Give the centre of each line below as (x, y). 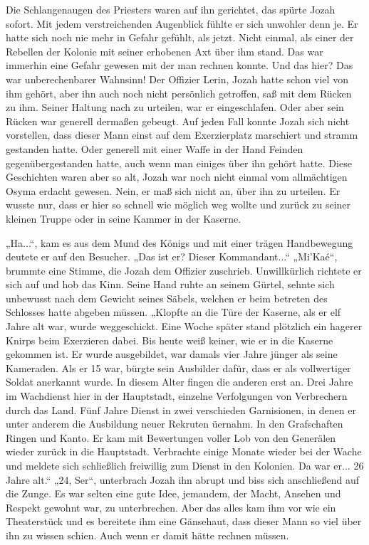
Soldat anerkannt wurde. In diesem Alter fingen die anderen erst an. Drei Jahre (180, 382)
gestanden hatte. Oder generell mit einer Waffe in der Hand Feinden (155, 148)
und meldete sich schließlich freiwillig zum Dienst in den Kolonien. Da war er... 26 (185, 465)
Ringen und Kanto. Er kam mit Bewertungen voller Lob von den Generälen (171, 437)
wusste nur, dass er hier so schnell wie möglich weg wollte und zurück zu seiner (178, 205)
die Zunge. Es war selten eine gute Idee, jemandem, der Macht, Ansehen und (173, 493)
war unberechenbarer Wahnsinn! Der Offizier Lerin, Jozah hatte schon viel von (177, 79)
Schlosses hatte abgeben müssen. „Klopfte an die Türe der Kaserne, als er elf (173, 312)
